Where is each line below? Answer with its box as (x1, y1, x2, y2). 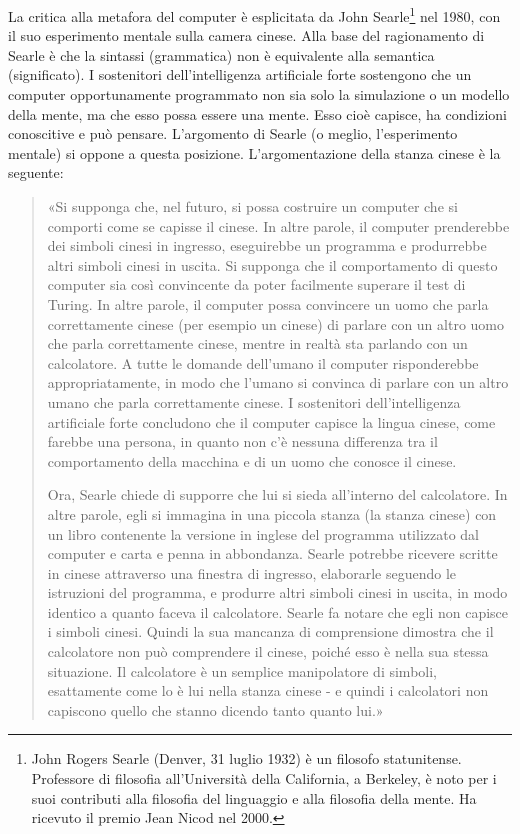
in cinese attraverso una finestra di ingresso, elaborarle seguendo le (47, 562, 457, 583)
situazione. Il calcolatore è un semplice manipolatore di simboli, (47, 660, 437, 681)
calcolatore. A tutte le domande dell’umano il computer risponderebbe (47, 352, 479, 373)
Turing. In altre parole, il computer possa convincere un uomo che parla (47, 293, 489, 314)
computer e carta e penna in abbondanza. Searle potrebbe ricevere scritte (47, 543, 498, 564)
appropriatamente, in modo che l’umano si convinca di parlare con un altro (47, 372, 509, 393)
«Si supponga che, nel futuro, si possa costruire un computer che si (47, 196, 458, 216)
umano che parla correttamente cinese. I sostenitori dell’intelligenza (47, 391, 461, 412)
